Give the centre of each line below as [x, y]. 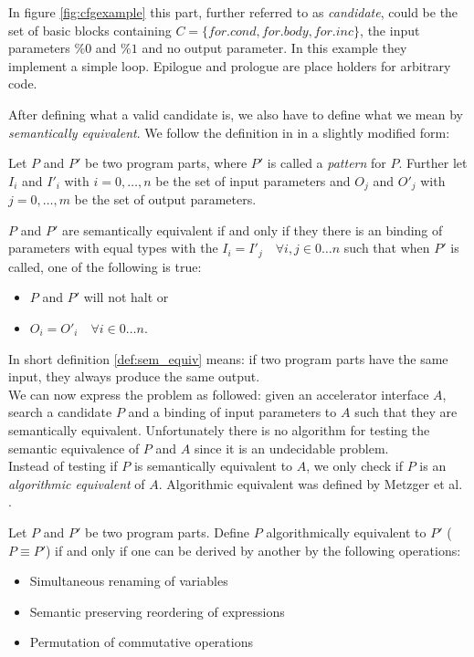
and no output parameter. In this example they [274, 48]
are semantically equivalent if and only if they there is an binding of [252, 229]
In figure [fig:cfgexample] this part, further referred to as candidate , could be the [233, 12]
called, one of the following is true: [105, 266]
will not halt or [126, 297]
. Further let [433, 163]
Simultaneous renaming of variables [129, 581]
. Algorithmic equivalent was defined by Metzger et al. [311, 483]
